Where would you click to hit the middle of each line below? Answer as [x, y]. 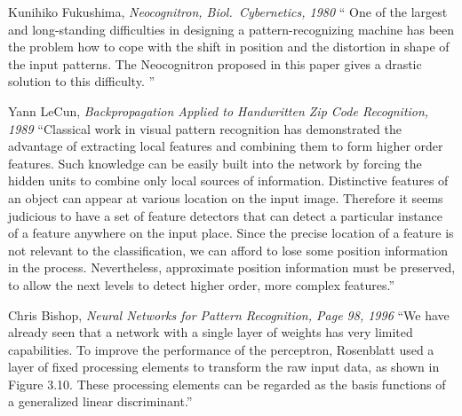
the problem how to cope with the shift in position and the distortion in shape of [229, 47]
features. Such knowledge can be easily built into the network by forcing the [215, 163]
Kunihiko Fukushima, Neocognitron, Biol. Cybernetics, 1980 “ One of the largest [228, 12]
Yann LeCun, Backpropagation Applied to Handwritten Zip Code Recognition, [219, 110]
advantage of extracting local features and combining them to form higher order [226, 146]
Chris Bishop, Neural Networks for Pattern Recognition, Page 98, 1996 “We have [229, 314]
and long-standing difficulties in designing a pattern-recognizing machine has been [231, 29]
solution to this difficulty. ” [82, 81]
